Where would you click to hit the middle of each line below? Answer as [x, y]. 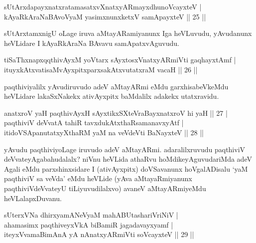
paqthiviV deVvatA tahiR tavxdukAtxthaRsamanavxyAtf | [94, 122]
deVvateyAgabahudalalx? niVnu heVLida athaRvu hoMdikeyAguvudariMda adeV [128, 159]
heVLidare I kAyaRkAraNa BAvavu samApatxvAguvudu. [92, 43]
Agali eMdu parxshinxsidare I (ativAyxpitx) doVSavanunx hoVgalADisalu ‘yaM [126, 168]
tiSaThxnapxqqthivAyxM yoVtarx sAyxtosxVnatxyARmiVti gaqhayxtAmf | [120, 60]
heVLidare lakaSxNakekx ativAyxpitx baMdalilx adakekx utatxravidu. [112, 96]
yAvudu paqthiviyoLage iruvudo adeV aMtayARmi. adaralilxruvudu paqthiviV [125, 149]
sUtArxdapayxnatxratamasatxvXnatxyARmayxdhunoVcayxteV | [103, 6]
